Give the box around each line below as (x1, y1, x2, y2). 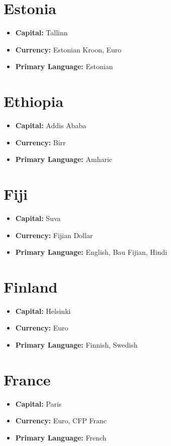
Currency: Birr (15, 137, 66, 147)
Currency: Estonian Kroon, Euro (15, 44, 122, 54)
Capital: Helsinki (15, 305, 71, 316)
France (4, 369, 51, 389)
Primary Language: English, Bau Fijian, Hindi (15, 247, 167, 257)
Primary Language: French (15, 432, 107, 442)
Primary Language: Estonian (15, 61, 113, 72)
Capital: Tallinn (15, 27, 68, 38)
